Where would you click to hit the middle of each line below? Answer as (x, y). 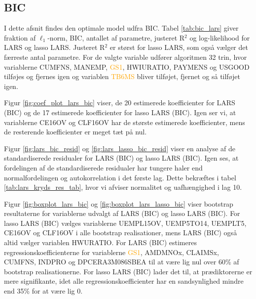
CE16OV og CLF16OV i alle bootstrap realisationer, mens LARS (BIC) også (121, 233)
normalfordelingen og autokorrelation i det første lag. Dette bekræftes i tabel (120, 177)
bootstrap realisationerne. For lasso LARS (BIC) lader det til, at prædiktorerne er (128, 271)
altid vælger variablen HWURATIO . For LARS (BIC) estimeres (100, 242)
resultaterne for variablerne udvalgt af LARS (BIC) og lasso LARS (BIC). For (122, 213)
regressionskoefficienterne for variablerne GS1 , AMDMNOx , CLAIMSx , (111, 252)
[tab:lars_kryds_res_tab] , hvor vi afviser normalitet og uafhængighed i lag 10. (123, 187)
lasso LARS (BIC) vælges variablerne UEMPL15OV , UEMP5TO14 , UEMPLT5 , (125, 223)
